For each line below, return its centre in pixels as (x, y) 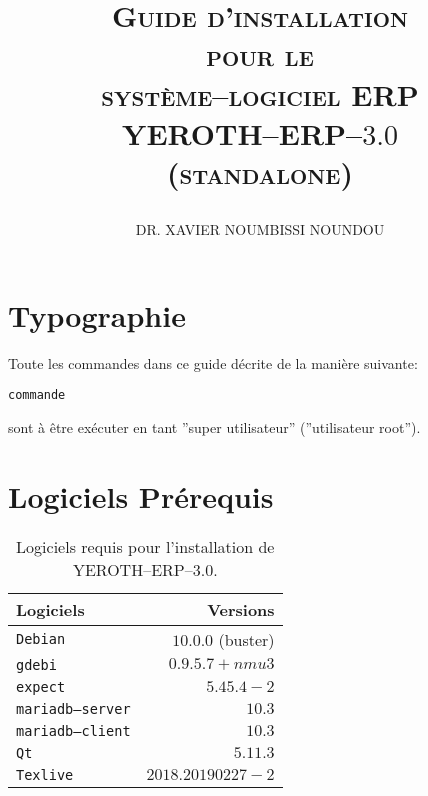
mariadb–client (73, 730)
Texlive (45, 774)
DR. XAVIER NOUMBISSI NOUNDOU (260, 229)
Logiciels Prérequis (141, 495)
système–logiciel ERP (260, 93)
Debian (41, 639)
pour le (260, 54)
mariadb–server (73, 708)
